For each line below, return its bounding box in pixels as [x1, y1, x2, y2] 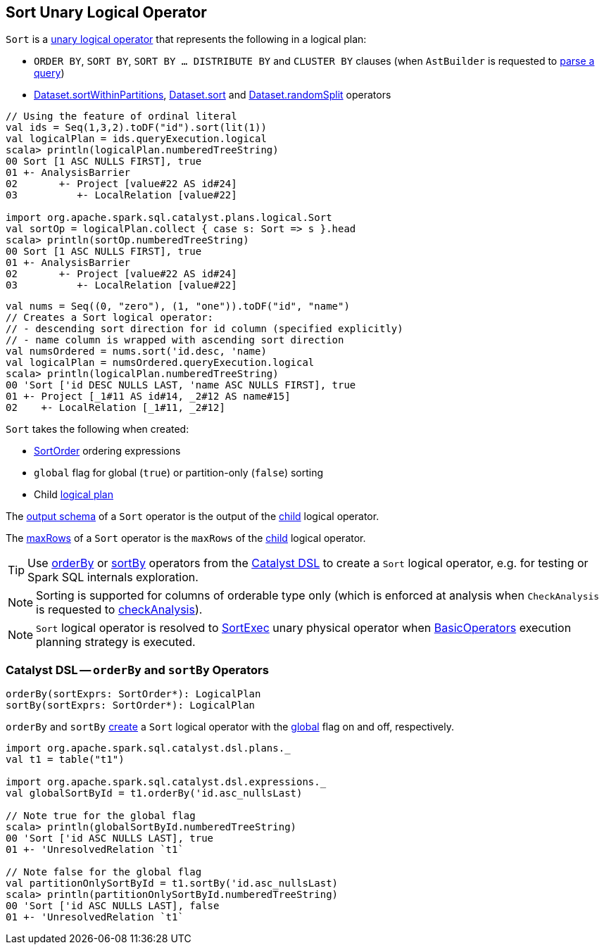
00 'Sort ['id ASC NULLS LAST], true [6, 832, 214, 844]
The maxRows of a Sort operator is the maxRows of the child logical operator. [6, 532, 366, 545]
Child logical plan [34, 488, 113, 501]
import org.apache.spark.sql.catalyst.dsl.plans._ [6, 742, 291, 754]
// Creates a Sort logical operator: [6, 312, 214, 324]
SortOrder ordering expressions [34, 445, 181, 457]
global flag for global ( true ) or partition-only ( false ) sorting [34, 467, 324, 479]
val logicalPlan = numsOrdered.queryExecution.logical [6, 357, 315, 369]
